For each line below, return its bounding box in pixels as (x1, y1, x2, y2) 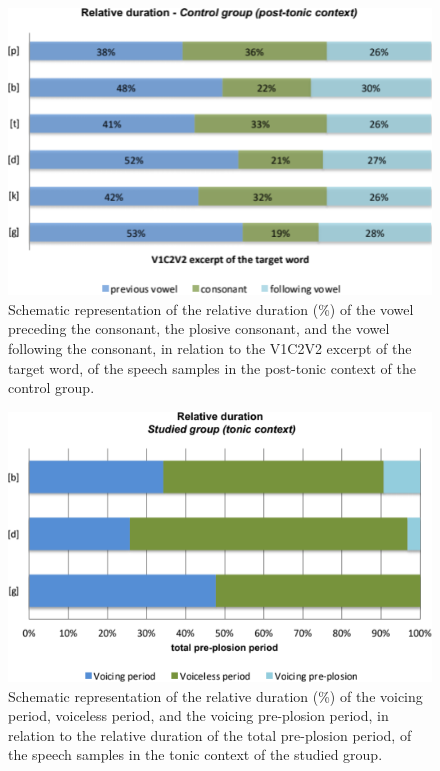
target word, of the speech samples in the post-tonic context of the (8, 357, 416, 378)
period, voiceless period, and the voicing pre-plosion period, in (8, 705, 389, 726)
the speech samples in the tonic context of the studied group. (8, 744, 383, 765)
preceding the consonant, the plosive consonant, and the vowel (8, 318, 390, 339)
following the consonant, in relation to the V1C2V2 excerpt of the (8, 338, 412, 359)
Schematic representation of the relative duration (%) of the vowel (8, 298, 414, 319)
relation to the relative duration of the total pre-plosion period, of (8, 724, 412, 745)
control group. (8, 377, 95, 398)
